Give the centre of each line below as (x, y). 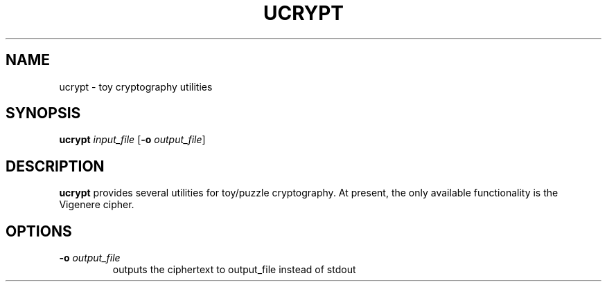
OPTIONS (39, 231)
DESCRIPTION (55, 166)
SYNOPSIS (43, 113)
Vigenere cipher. (97, 205)
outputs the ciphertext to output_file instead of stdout (234, 270)
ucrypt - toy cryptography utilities (136, 86)
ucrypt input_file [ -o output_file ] (132, 140)
